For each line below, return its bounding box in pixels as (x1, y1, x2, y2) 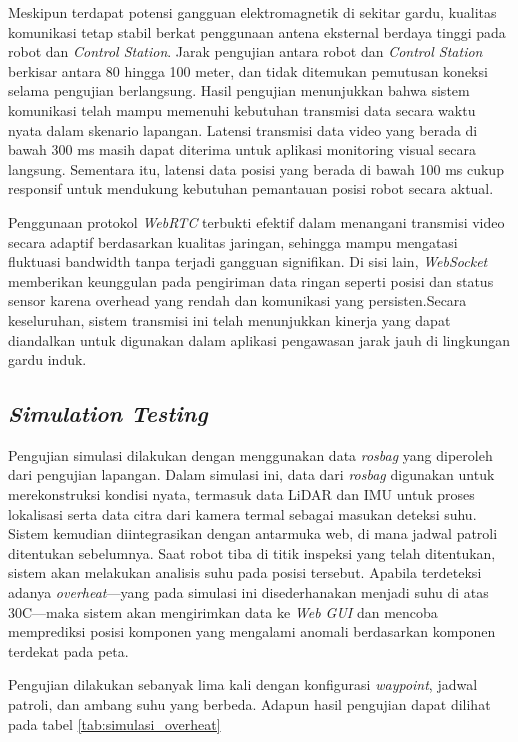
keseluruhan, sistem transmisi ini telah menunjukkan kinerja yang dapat (8, 309, 451, 330)
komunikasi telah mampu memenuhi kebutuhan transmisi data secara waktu (8, 99, 476, 120)
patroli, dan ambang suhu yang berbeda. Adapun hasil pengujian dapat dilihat (8, 694, 491, 715)
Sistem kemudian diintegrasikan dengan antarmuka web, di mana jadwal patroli (8, 523, 498, 544)
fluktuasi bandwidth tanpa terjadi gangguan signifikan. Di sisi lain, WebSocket (8, 251, 488, 272)
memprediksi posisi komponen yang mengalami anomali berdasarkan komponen (8, 621, 496, 642)
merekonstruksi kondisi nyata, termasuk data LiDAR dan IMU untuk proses (8, 484, 475, 505)
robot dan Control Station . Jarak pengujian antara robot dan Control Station (8, 41, 483, 62)
